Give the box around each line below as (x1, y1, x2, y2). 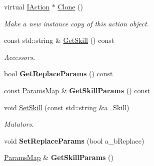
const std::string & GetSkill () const (4, 35, 114, 45)
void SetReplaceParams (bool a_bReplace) (4, 135, 144, 146)
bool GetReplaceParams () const (4, 68, 113, 79)
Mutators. (4, 119, 34, 129)
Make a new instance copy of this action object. (4, 18, 149, 28)
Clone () (57, 1, 83, 11)
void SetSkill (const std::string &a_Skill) (4, 102, 129, 112)
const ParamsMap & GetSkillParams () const (4, 85, 150, 95)
